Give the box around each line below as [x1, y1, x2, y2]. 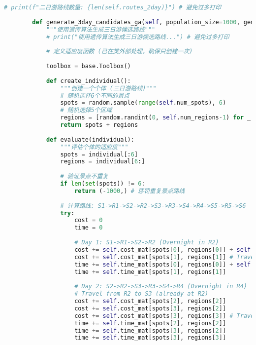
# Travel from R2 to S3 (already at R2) [74, 290, 209, 298]
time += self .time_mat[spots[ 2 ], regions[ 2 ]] [74, 319, 226, 327]
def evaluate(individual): [46, 136, 134, 143]
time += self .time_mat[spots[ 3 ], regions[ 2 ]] [74, 327, 226, 334]
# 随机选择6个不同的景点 [60, 92, 129, 99]
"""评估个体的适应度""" [60, 143, 128, 151]
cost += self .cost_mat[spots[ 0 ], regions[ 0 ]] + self [74, 246, 251, 253]
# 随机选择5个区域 [60, 107, 112, 114]
